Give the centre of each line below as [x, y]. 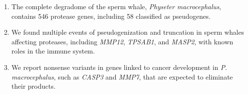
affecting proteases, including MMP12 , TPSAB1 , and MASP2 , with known [122, 41]
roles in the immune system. [53, 51]
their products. [33, 86]
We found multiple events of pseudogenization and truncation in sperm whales [128, 32]
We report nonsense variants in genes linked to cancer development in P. [119, 67]
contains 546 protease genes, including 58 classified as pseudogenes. [111, 16]
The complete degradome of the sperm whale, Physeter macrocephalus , [116, 6]
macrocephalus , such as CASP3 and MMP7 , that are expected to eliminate [122, 76]
